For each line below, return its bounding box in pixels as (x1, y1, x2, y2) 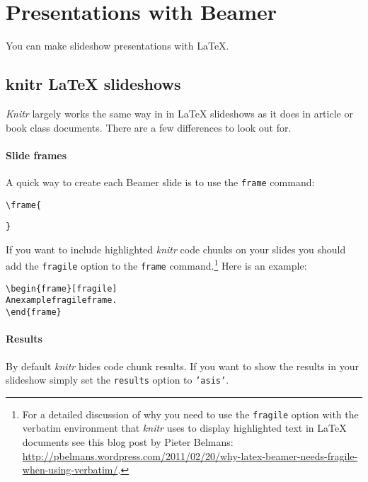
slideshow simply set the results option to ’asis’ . (6, 372, 229, 387)
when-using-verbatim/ (22, 462, 118, 477)
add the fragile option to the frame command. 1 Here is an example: (6, 256, 307, 273)
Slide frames (6, 147, 67, 162)
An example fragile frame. (6, 295, 117, 306)
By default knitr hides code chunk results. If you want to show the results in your (6, 358, 359, 373)
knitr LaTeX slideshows (6, 73, 181, 95)
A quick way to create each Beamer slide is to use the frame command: (6, 174, 315, 189)
